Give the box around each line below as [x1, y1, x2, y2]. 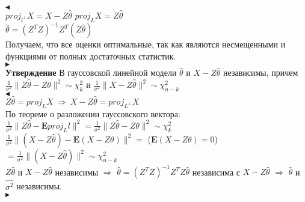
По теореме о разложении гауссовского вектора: [5, 107, 180, 120]
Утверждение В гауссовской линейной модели [5, 66, 177, 79]
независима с [192, 165, 241, 178]
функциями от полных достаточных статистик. [5, 49, 176, 62]
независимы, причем [223, 66, 298, 79]
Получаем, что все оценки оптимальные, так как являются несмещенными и [5, 38, 286, 50]
